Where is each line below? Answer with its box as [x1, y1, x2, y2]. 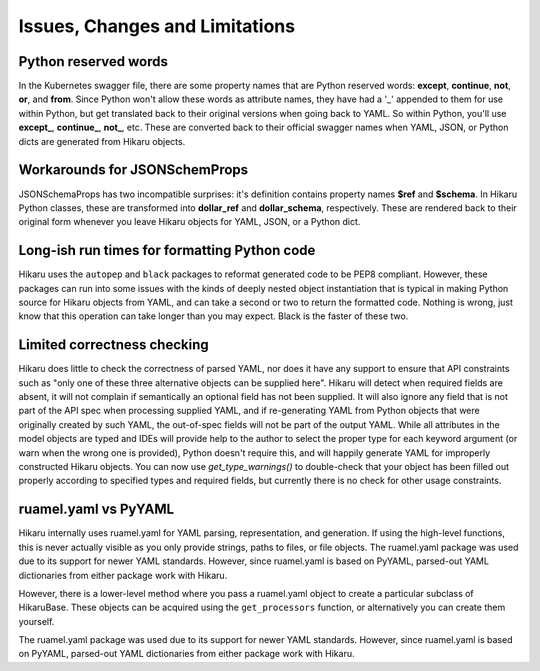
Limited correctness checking [18, 336, 209, 354]
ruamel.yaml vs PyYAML [18, 501, 175, 518]
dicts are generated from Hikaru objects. [18, 135, 186, 147]
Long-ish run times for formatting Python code [18, 242, 316, 259]
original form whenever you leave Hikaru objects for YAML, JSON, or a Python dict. [18, 216, 361, 228]
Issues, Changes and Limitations [18, 15, 295, 37]
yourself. [18, 615, 55, 627]
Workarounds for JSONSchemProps [18, 161, 249, 179]
